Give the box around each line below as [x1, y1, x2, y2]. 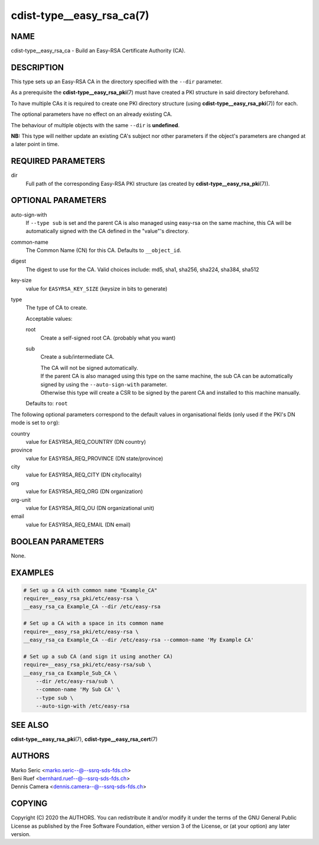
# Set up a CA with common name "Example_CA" [23, 586, 158, 594]
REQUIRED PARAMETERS [11, 156, 106, 166]
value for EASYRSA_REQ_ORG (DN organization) [25, 488, 143, 495]
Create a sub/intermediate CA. [40, 353, 115, 360]
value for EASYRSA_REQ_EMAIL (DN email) [25, 521, 131, 528]
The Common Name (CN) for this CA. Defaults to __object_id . [25, 247, 181, 254]
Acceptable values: [25, 315, 73, 322]
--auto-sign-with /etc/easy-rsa [35, 703, 130, 709]
